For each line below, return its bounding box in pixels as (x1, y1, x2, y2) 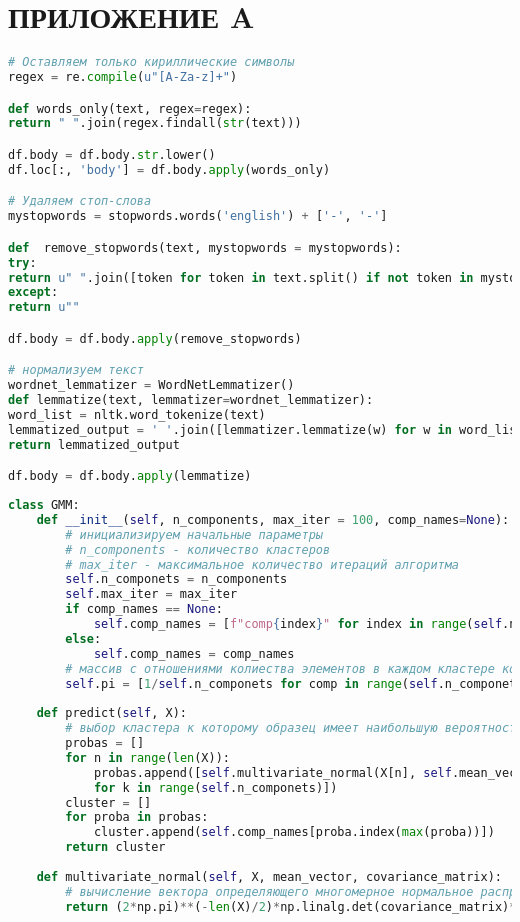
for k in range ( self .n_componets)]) (93, 780, 338, 795)
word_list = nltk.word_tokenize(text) (8, 407, 266, 422)
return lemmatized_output (8, 437, 180, 452)
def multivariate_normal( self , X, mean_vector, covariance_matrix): (36, 869, 502, 884)
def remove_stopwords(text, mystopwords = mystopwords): (8, 240, 402, 255)
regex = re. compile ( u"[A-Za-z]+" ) (8, 70, 238, 84)
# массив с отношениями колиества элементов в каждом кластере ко (65, 661, 517, 676)
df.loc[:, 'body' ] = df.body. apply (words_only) (8, 162, 331, 177)
